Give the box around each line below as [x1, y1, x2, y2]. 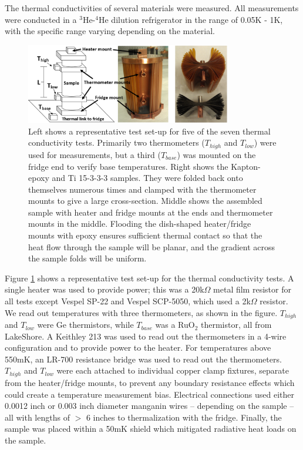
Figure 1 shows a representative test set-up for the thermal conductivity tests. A [5, 271, 294, 284]
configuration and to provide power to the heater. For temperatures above [5, 341, 271, 354]
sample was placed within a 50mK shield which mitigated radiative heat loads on [5, 422, 297, 435]
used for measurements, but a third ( [28, 148, 161, 160]
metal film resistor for [213, 283, 291, 295]
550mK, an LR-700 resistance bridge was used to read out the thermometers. [5, 352, 282, 365]
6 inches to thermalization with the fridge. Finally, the [86, 411, 282, 423]
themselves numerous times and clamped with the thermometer [28, 183, 257, 195]
